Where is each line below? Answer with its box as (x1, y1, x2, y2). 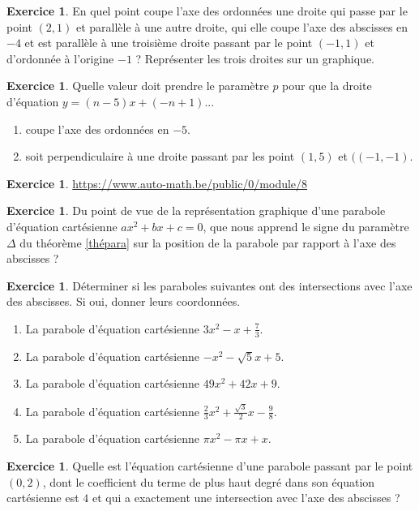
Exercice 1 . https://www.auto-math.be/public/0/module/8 (6, 174, 308, 191)
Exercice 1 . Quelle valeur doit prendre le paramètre (6, 77, 269, 94)
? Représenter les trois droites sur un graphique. (135, 49, 374, 67)
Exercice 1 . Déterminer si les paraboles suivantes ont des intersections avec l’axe (6, 277, 413, 294)
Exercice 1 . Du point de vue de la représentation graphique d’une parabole (6, 202, 386, 219)
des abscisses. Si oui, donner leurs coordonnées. (6, 293, 241, 310)
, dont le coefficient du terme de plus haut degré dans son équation (42, 473, 375, 490)
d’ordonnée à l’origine (6, 49, 114, 67)
